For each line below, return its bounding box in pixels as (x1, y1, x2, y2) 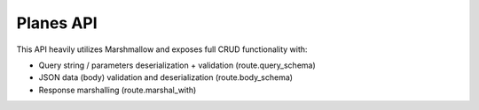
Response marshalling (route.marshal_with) (38, 84, 197, 95)
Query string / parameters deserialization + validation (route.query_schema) (38, 60, 317, 70)
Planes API (16, 13, 98, 33)
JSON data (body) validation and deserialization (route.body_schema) (38, 72, 293, 83)
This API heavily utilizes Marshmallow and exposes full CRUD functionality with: (16, 44, 308, 55)
